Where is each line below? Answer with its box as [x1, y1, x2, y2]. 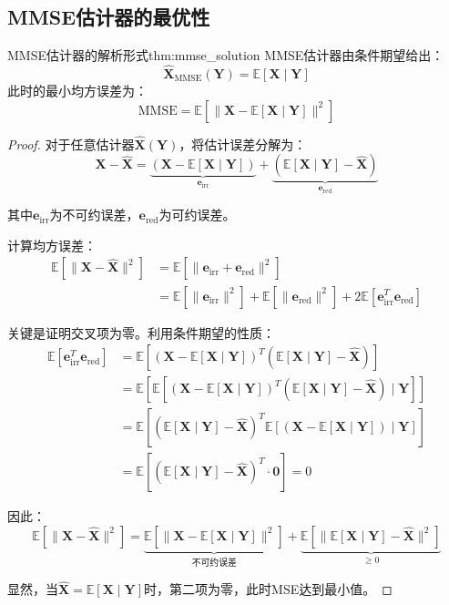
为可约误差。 [158, 205, 236, 224]
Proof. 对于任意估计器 [7, 134, 135, 153]
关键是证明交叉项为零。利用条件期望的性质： [7, 323, 275, 342]
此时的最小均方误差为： [7, 81, 148, 100]
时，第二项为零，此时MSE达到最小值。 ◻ [144, 579, 393, 599]
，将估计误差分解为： [179, 134, 307, 153]
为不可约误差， [49, 205, 139, 224]
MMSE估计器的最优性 [7, 3, 210, 31]
